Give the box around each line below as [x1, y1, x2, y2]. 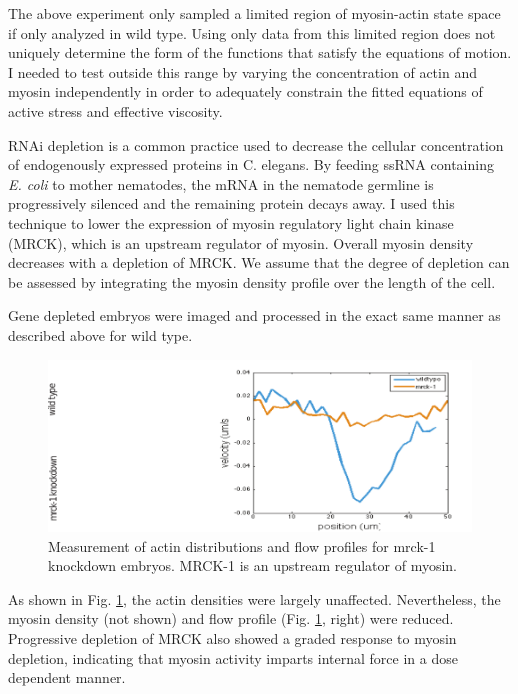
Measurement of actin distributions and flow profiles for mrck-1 [48, 535, 436, 556]
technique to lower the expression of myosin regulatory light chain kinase [8, 212, 454, 233]
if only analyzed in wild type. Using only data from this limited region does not [8, 22, 496, 43]
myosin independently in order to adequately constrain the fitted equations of [8, 81, 483, 102]
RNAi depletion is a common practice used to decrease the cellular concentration [8, 134, 504, 155]
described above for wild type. [8, 324, 193, 345]
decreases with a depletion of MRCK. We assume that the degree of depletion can [8, 252, 510, 273]
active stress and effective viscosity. [8, 100, 223, 121]
